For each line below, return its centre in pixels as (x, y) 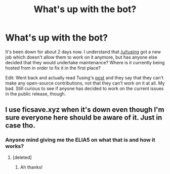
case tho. (20, 126)
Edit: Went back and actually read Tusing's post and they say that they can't (84, 77)
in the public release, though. (36, 94)
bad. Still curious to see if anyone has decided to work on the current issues (84, 88)
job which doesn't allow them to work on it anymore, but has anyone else (81, 57)
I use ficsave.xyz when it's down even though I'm (85, 110)
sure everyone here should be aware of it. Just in (84, 118)
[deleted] (22, 157)
